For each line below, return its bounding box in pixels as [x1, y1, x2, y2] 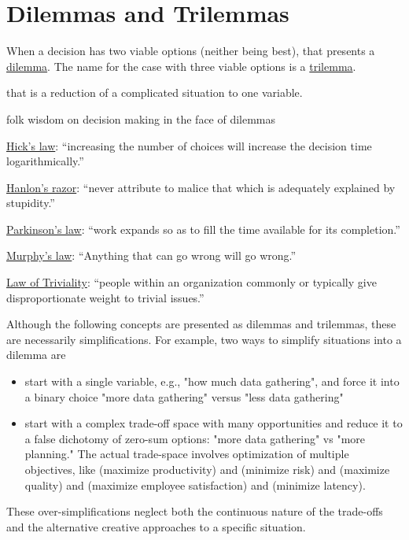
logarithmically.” [6, 153, 84, 169]
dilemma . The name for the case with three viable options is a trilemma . [6, 57, 356, 74]
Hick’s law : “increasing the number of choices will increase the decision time [6, 137, 372, 153]
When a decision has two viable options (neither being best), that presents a [6, 43, 375, 59]
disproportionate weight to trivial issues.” [6, 289, 204, 305]
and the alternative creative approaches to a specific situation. [6, 518, 306, 534]
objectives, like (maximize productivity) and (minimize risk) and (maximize [24, 461, 390, 477]
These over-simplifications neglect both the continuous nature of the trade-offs [6, 503, 383, 520]
